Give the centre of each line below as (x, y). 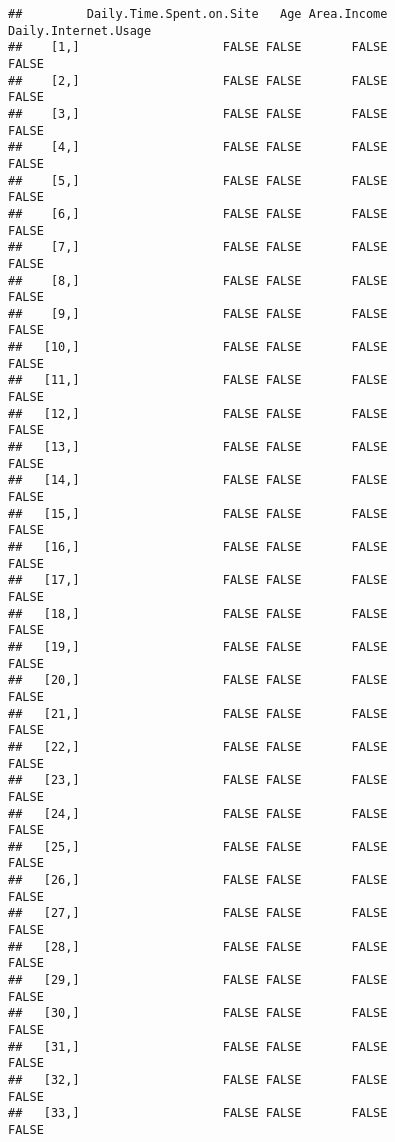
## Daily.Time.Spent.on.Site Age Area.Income (198, 14)
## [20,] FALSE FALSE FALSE (198, 680)
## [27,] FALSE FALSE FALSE (198, 913)
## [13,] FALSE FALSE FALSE (198, 447)
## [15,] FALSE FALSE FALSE (198, 513)
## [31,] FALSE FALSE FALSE (198, 1046)
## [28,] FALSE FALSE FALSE (198, 946)
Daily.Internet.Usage (80, 30)
